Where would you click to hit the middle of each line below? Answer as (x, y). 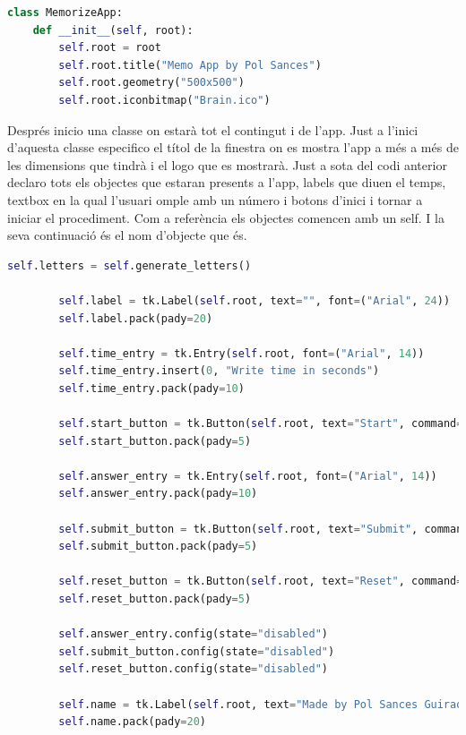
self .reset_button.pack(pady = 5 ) (155, 599)
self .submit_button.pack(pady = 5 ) (158, 547)
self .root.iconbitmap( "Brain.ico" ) (164, 100)
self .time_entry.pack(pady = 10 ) (151, 388)
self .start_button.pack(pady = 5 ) (155, 441)
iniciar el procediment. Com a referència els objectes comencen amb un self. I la (226, 217)
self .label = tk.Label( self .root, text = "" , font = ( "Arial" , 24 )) (255, 300)
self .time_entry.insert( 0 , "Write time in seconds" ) (219, 371)
